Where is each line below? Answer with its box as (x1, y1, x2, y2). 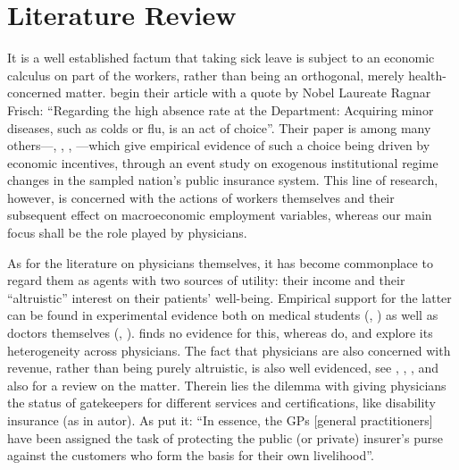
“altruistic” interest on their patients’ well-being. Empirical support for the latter (7, 288, 452, 306)
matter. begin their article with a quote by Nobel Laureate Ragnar (65, 83, 431, 102)
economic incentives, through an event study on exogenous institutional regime (7, 153, 438, 172)
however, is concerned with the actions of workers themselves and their (7, 188, 395, 206)
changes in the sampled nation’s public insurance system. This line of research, (7, 171, 438, 189)
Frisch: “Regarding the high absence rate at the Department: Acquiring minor (7, 100, 434, 119)
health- (408, 65, 447, 84)
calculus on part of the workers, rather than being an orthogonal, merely (7, 65, 405, 84)
